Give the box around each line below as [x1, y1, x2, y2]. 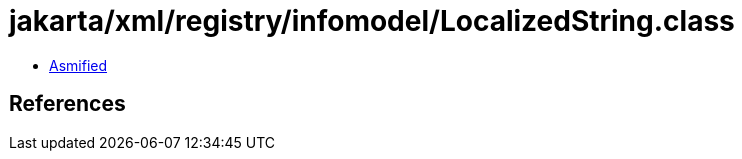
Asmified [49, 56, 108, 74]
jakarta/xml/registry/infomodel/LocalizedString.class [9, 4, 735, 38]
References [9, 91, 126, 117]
